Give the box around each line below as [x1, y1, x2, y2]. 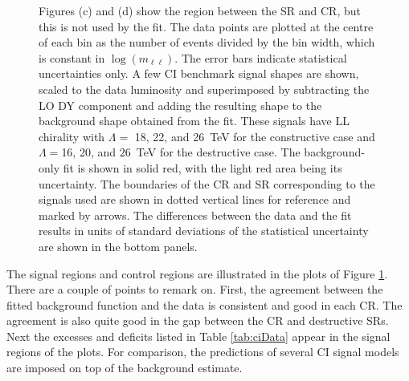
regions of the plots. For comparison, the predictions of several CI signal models [6, 343, 399, 360]
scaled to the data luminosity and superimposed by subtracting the [39, 80, 370, 97]
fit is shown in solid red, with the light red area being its [63, 159, 342, 176]
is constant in [39, 49, 105, 66]
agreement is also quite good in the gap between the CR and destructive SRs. [6, 312, 389, 329]
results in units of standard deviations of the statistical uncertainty [39, 222, 369, 239]
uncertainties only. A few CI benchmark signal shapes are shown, [39, 65, 359, 82]
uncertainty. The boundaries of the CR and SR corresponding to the [39, 175, 375, 192]
